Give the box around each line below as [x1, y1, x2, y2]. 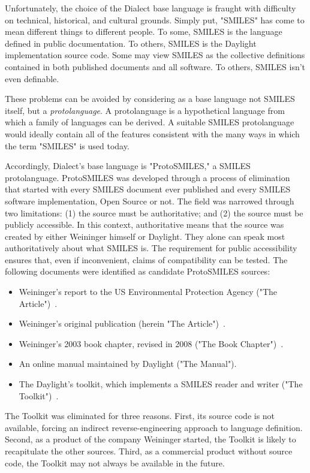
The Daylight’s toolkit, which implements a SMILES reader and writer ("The [19, 378, 303, 390]
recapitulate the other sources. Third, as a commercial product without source [5, 445, 293, 457]
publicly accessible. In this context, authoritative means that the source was [5, 218, 284, 231]
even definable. [5, 72, 59, 85]
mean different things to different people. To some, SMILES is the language [5, 25, 282, 38]
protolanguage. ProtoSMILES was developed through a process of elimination [5, 171, 290, 183]
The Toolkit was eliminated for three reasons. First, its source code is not [5, 409, 275, 422]
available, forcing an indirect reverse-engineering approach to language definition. [5, 421, 303, 433]
